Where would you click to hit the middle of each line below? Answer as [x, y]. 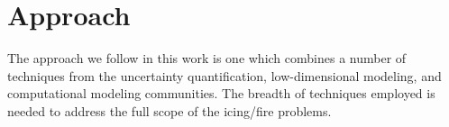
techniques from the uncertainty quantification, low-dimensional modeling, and [224, 75]
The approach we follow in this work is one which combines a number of [207, 58]
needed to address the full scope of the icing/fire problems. [170, 110]
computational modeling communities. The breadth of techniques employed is [221, 93]
